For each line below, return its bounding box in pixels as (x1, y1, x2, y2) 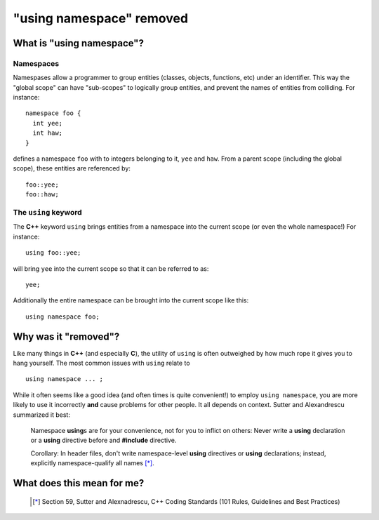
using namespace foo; (25, 312, 100, 321)
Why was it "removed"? (13, 331, 120, 342)
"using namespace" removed (13, 11, 189, 26)
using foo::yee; (25, 249, 81, 257)
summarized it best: (13, 411, 70, 419)
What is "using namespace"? (13, 37, 144, 49)
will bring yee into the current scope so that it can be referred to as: (13, 264, 209, 273)
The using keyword (13, 207, 82, 217)
